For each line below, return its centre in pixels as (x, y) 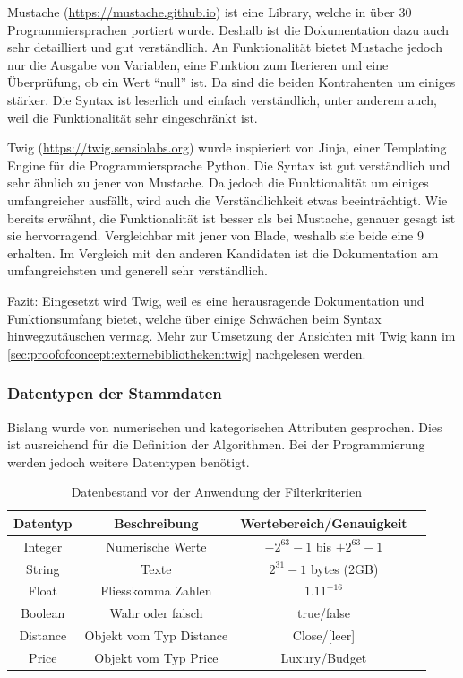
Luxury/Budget (324, 657)
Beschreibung (156, 522)
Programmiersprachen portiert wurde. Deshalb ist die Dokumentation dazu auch (228, 29)
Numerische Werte (156, 546)
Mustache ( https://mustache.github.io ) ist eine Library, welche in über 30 (210, 12)
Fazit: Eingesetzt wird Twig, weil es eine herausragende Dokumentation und (216, 300)
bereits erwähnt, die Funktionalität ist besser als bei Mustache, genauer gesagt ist (231, 217)
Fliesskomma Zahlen (156, 591)
